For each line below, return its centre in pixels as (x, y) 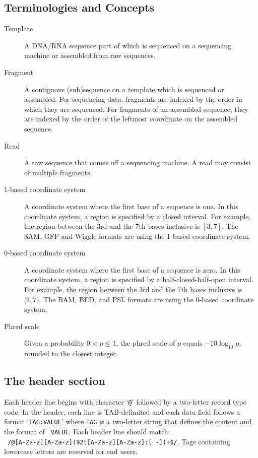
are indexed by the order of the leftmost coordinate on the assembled (131, 119)
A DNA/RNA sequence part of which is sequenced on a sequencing (128, 45)
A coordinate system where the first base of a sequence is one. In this (131, 206)
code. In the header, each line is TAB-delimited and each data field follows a (122, 411)
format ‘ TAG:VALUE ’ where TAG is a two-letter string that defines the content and (128, 421)
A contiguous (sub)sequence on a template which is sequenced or (124, 89)
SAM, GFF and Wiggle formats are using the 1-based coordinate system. (137, 236)
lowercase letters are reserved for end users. (71, 451)
